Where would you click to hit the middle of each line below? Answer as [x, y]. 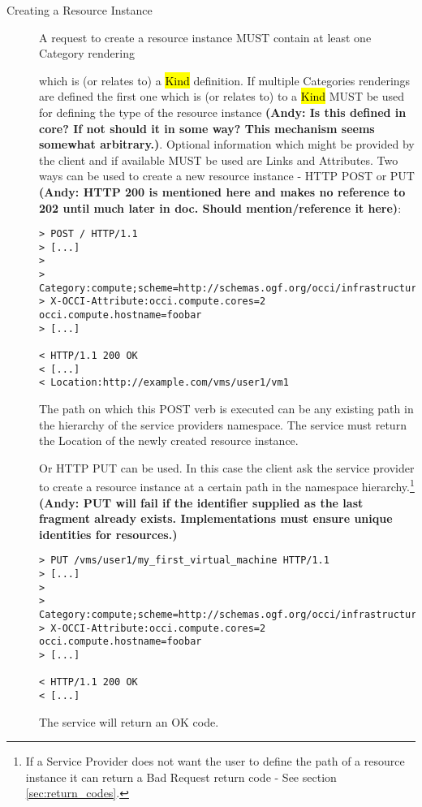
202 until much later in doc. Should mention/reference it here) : [220, 207]
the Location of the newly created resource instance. [169, 440]
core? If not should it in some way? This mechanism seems [207, 128]
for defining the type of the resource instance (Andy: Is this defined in [223, 112]
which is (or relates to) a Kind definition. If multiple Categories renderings [225, 80]
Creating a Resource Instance [80, 10]
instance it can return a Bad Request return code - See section [181, 777]
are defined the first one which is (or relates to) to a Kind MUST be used [222, 96]
